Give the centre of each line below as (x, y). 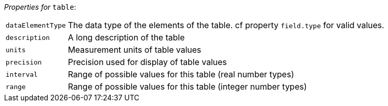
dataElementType (36, 25)
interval (22, 74)
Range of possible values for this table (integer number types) (187, 87)
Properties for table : (40, 7)
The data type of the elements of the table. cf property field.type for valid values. (226, 25)
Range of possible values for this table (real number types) (181, 74)
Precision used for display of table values (147, 62)
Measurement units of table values (135, 50)
